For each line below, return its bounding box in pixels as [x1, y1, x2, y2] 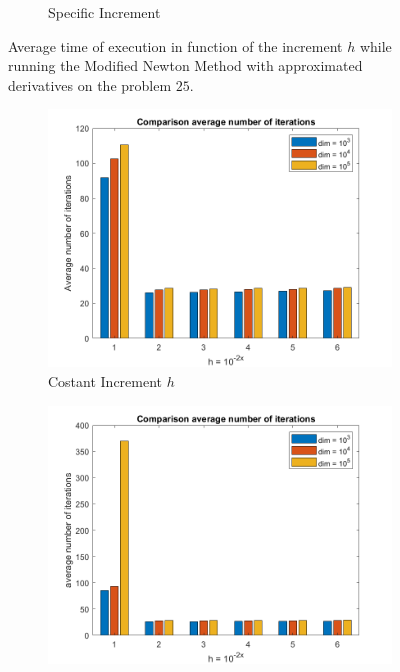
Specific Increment [48, 2, 161, 22]
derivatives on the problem [8, 74, 172, 95]
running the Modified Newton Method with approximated [8, 55, 363, 76]
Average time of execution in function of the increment [8, 35, 343, 56]
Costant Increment [48, 370, 163, 391]
